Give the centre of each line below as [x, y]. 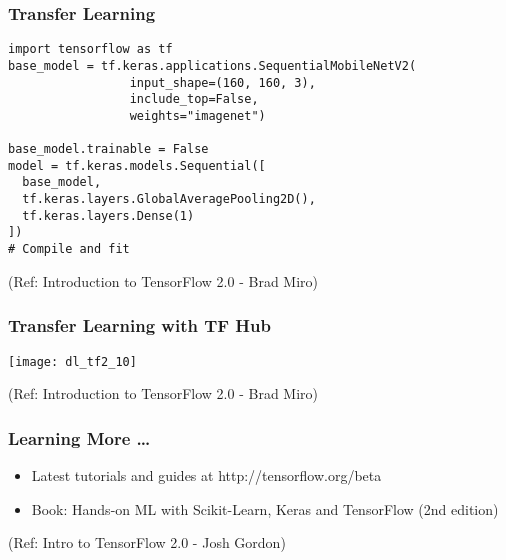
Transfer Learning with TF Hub [139, 325]
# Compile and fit [69, 249]
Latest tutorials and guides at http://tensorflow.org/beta [206, 475]
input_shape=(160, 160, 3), [222, 82]
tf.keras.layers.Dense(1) [108, 215]
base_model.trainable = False [108, 149]
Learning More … [79, 437]
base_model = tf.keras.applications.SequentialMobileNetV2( [212, 65]
